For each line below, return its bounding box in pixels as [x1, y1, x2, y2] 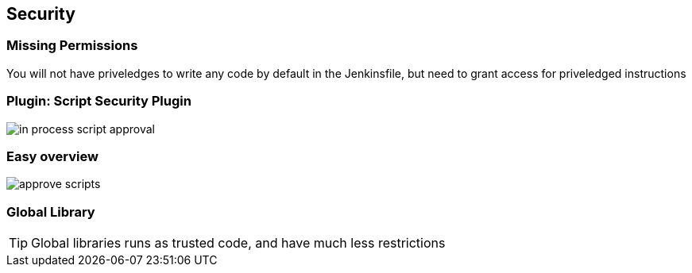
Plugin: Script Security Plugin [6, 93, 191, 110]
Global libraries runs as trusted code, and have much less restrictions [31, 235, 446, 252]
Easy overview [6, 148, 99, 164]
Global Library [6, 203, 95, 220]
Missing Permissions [6, 37, 138, 54]
